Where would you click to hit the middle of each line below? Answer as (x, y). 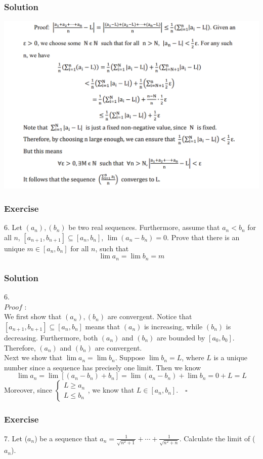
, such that (112, 248)
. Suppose (130, 357)
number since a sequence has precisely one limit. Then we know (103, 367)
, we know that (111, 390)
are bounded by (181, 337)
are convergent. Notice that (150, 316)
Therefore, (20, 347)
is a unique (231, 357)
